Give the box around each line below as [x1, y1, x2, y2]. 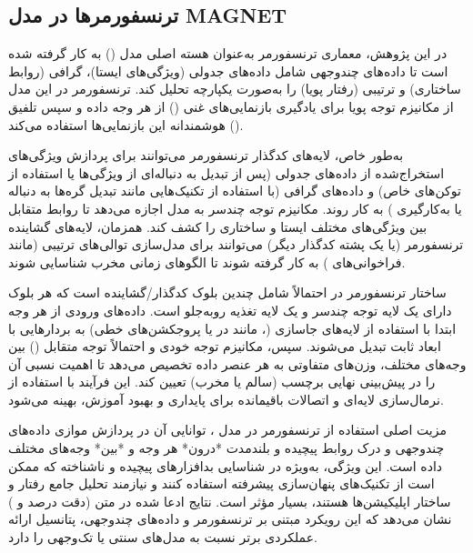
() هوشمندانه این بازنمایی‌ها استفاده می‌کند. [8, 115, 244, 134]
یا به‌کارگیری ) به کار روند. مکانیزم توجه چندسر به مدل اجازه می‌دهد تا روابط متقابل [8, 198, 462, 217]
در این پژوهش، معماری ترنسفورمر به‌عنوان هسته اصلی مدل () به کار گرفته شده [8, 44, 448, 63]
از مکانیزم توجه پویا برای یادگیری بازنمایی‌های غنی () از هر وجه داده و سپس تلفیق [8, 96, 454, 116]
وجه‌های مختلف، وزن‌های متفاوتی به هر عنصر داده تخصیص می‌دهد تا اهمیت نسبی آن [8, 354, 467, 373]
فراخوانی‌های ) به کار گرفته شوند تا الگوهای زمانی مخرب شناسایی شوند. [8, 252, 406, 271]
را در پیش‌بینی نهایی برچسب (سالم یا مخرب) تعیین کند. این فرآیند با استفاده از [8, 372, 436, 391]
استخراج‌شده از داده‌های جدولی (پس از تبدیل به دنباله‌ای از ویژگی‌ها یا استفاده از [8, 163, 445, 182]
